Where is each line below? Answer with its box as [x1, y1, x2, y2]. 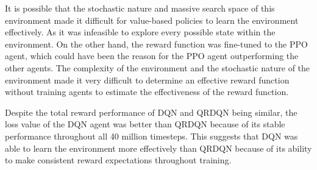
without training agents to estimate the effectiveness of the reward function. [5, 85, 289, 98]
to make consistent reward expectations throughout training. [5, 154, 232, 166]
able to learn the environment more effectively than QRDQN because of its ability [5, 141, 312, 154]
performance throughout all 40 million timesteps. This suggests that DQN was [5, 129, 298, 142]
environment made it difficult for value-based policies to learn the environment [5, 13, 299, 26]
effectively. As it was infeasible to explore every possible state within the [5, 26, 276, 38]
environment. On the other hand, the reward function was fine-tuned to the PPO [5, 37, 308, 50]
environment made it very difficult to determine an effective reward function [5, 73, 290, 86]
